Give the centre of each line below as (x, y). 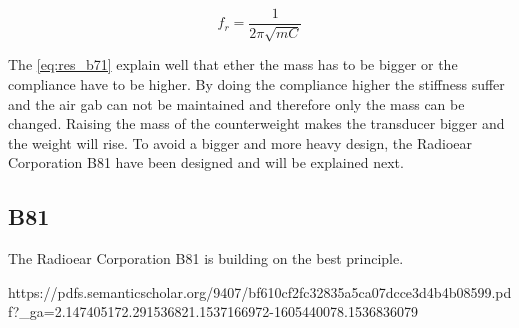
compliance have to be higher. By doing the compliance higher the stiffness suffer (256, 84)
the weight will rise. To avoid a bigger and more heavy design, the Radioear (240, 142)
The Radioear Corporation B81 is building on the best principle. (206, 258)
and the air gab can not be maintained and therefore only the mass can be (236, 103)
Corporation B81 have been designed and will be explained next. (206, 162)
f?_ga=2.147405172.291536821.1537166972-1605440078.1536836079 (213, 311)
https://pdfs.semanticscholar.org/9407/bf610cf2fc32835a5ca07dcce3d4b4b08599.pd (260, 291)
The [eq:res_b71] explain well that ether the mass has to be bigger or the (233, 64)
